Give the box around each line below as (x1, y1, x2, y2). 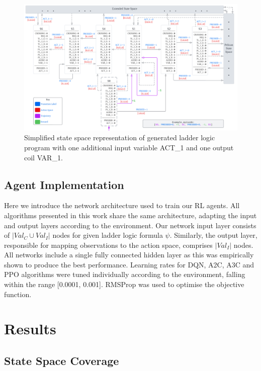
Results (4, 318, 56, 339)
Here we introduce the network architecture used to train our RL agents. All (4, 200, 240, 211)
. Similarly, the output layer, (169, 230, 257, 240)
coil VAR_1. (24, 152, 63, 162)
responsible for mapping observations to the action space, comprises (4, 239, 213, 250)
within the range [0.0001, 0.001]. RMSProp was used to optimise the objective (4, 279, 244, 290)
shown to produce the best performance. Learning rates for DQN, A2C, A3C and (4, 259, 254, 269)
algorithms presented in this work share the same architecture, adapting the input (4, 210, 257, 220)
